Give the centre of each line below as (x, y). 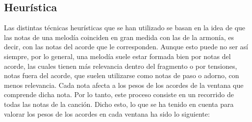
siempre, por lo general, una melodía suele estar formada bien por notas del (117, 56)
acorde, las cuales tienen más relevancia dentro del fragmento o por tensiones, (121, 66)
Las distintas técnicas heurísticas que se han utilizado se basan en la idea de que (125, 28)
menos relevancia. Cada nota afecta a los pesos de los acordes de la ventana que (124, 85)
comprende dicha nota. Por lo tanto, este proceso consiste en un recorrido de (119, 94)
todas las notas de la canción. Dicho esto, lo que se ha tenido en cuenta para (119, 104)
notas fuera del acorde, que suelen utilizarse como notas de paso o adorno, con (122, 75)
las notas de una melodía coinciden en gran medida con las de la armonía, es (119, 37)
